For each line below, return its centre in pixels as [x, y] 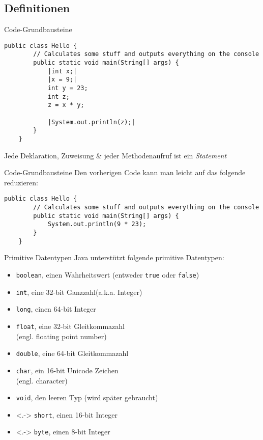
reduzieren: [21, 182]
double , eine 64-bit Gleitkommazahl [72, 353]
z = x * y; [66, 105]
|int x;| [62, 71]
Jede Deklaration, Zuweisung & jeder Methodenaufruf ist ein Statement [115, 155]
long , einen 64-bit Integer [56, 309]
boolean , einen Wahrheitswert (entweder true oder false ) [108, 274]
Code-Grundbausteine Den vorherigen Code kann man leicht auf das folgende [125, 172]
